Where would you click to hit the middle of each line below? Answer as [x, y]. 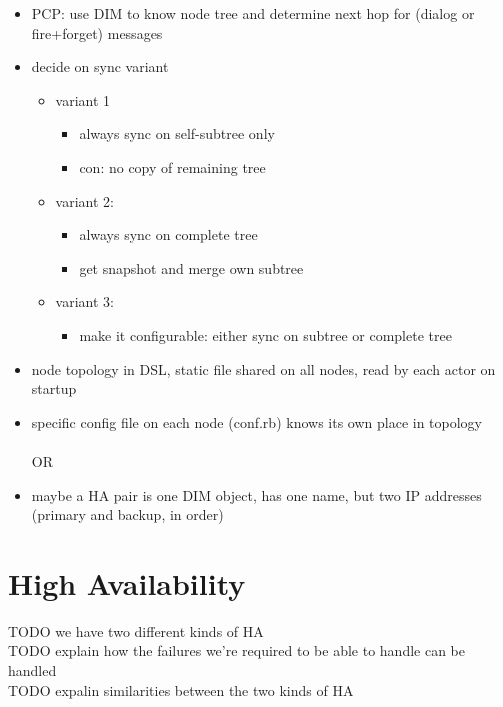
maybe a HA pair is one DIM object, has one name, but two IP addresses [256, 494]
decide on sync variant [100, 66]
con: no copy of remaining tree [172, 166]
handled [32, 670]
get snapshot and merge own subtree [191, 267]
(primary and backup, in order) [127, 514]
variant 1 [83, 99]
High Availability [127, 582]
